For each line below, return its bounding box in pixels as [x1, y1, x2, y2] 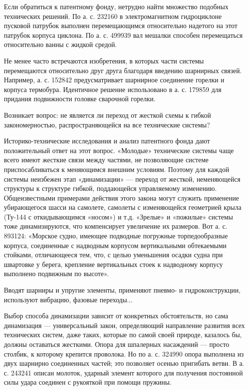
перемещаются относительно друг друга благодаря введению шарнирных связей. [4, 65, 242, 75]
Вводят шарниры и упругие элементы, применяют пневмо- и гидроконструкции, [4, 285, 241, 295]
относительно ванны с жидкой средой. [4, 39, 117, 49]
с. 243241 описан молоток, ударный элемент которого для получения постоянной [4, 367, 243, 377]
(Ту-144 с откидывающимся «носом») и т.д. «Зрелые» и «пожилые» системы [4, 211, 233, 221]
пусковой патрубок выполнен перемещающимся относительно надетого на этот [4, 20, 237, 31]
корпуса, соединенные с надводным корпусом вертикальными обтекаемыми [4, 240, 227, 250]
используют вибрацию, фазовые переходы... [4, 294, 133, 304]
